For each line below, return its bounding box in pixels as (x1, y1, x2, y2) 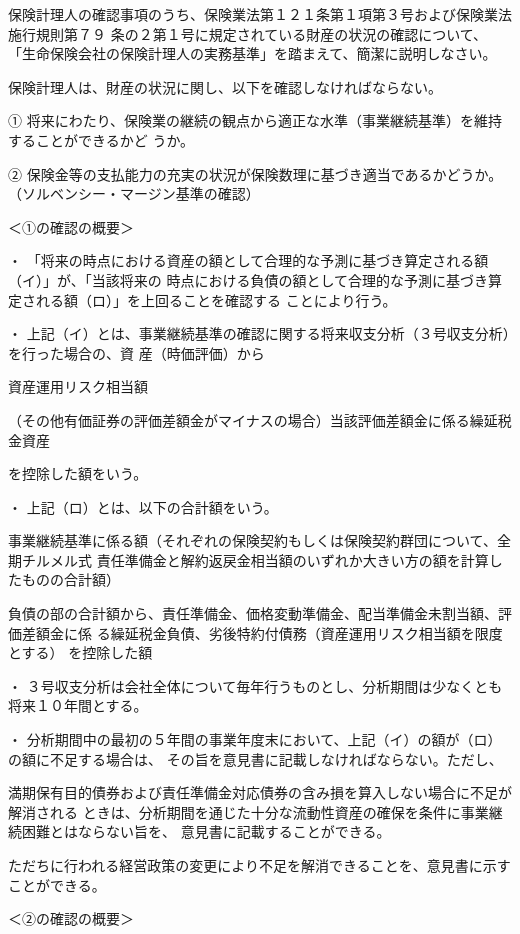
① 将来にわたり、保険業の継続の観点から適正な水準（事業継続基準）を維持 (8, 110, 503, 131)
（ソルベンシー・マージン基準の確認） (8, 183, 260, 204)
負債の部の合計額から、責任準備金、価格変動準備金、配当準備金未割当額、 (8, 603, 498, 624)
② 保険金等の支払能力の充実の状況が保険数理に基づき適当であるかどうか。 (8, 163, 503, 184)
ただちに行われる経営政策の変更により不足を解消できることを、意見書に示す (8, 855, 511, 875)
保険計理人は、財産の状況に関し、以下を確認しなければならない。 (8, 76, 442, 97)
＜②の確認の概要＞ (8, 908, 134, 929)
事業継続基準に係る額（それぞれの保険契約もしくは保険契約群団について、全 (8, 530, 511, 551)
